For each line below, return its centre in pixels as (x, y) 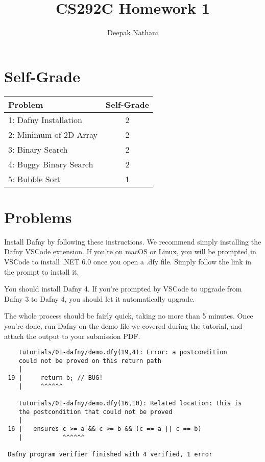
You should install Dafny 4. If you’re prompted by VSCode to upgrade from (123, 289)
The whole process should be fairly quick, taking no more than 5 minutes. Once (129, 316)
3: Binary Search (38, 149)
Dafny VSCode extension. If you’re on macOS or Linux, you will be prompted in (130, 251)
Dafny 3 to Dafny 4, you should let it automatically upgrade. (100, 298)
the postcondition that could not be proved (95, 412)
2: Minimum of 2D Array (53, 134)
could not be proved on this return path (90, 361)
